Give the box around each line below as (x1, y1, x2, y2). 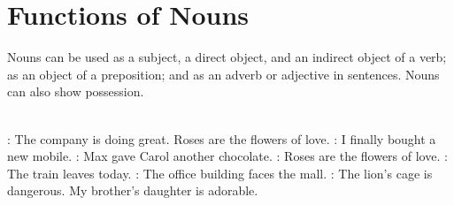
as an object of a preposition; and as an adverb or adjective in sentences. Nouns (7, 65, 440, 83)
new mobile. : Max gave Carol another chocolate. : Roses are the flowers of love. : (7, 147, 448, 165)
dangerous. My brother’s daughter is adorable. (7, 181, 258, 200)
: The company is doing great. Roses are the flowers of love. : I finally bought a (7, 129, 436, 148)
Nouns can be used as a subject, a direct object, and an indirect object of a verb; (7, 48, 447, 66)
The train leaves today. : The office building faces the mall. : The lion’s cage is (7, 163, 433, 182)
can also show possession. (7, 82, 144, 101)
